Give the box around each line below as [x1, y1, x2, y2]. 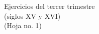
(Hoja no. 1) [4, 20, 42, 31]
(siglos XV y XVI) [4, 10, 61, 21]
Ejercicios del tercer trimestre [4, 1, 95, 11]
